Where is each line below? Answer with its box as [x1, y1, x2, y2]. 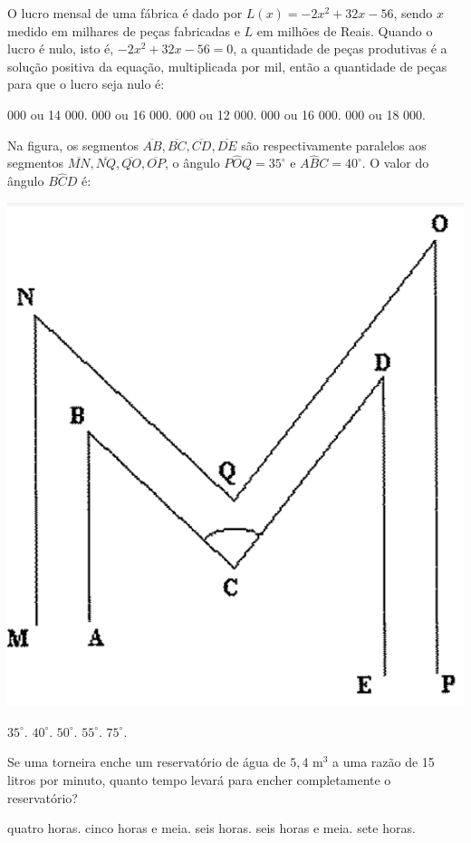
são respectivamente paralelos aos [241, 135, 427, 154]
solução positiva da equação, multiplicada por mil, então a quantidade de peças [7, 56, 447, 75]
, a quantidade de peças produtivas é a [233, 39, 447, 58]
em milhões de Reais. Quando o [256, 21, 433, 40]
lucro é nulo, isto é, [7, 39, 114, 58]
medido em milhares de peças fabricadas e [7, 21, 240, 40]
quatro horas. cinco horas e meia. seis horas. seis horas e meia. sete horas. [7, 819, 416, 838]
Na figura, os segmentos [7, 135, 139, 154]
